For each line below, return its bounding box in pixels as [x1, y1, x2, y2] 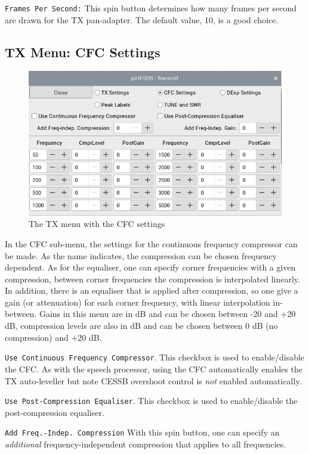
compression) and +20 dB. [5, 331, 102, 343]
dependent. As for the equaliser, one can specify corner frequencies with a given [5, 261, 296, 273]
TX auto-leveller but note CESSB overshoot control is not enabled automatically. [5, 374, 302, 387]
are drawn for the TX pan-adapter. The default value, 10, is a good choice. [5, 13, 279, 26]
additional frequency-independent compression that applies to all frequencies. [5, 438, 286, 450]
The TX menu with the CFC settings [29, 217, 165, 230]
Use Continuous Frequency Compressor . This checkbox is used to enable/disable [5, 351, 305, 363]
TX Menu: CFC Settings [5, 42, 160, 61]
